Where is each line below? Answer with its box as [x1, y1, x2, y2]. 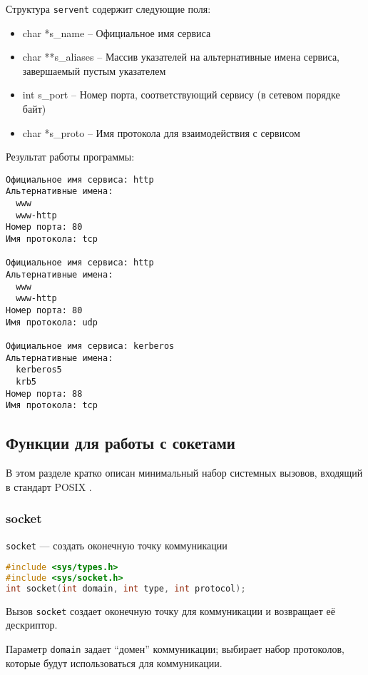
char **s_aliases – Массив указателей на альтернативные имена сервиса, [22, 49, 339, 64]
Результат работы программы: [6, 149, 135, 164]
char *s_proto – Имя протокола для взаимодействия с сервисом [22, 125, 300, 140]
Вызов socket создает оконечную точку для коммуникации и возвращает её [6, 603, 336, 618]
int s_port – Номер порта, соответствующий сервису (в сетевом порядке [22, 87, 340, 102]
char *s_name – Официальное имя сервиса [22, 25, 211, 40]
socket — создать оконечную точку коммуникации [6, 537, 228, 552]
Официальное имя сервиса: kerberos [6, 341, 175, 351]
